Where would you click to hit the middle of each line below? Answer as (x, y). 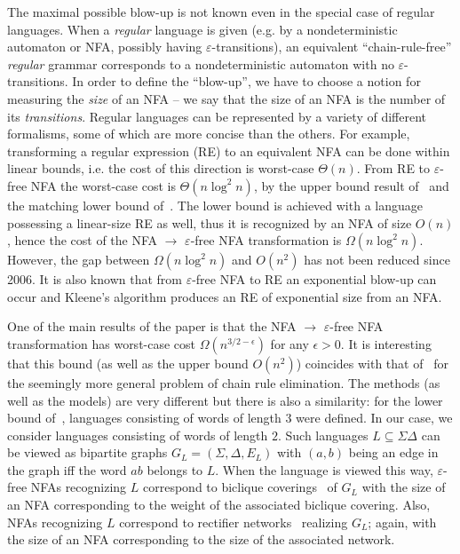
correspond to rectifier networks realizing (234, 522)
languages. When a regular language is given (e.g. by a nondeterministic (202, 29)
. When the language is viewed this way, (324, 469)
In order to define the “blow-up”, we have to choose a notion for (246, 81)
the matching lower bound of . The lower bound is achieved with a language (215, 205)
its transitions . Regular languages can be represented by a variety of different (217, 116)
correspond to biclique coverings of (240, 487)
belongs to (175, 469)
